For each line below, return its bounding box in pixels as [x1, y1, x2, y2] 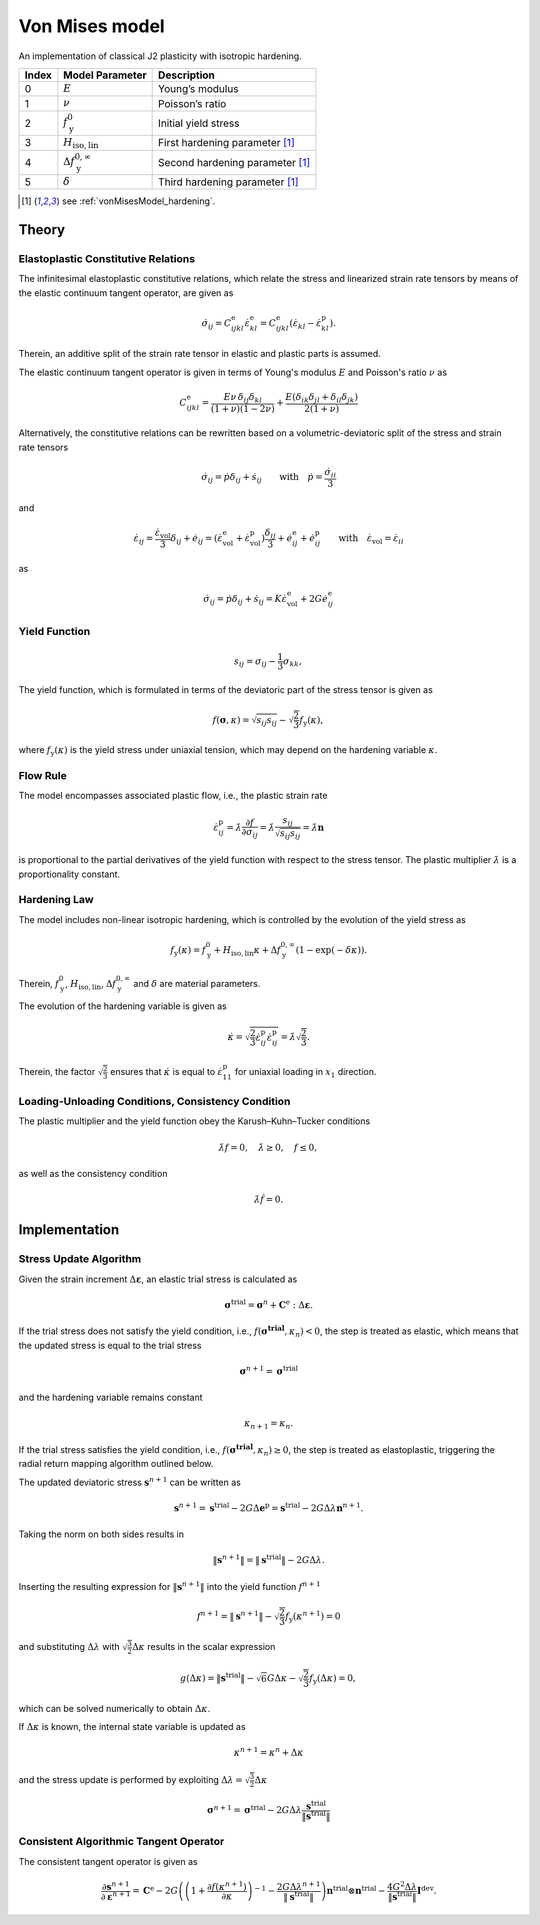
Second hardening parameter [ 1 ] [158, 155, 311, 169]
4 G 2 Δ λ [386, 1880, 418, 1892]
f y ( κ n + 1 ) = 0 [285, 1609, 341, 1624]
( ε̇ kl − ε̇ [289, 317, 322, 331]
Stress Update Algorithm [18, 1252, 142, 1266]
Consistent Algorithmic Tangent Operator [18, 1835, 225, 1849]
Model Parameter [63, 68, 147, 82]
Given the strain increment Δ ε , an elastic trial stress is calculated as [18, 1273, 298, 1285]
